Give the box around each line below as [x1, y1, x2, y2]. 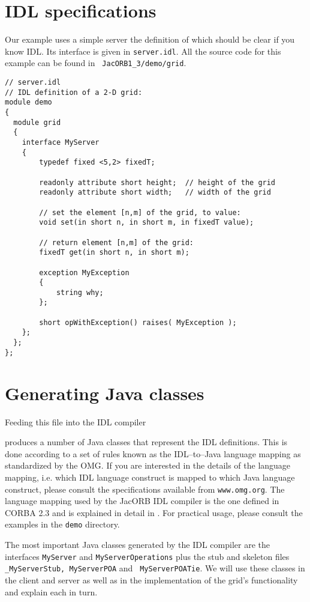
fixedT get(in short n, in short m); [39, 248, 189, 257]
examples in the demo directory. [5, 518, 120, 531]
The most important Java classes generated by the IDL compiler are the [5, 538, 270, 550]
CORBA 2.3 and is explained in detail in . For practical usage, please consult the [5, 506, 303, 518]
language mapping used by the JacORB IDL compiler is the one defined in [5, 494, 279, 507]
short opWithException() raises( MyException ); [39, 318, 237, 327]
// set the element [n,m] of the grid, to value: [39, 208, 241, 217]
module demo [5, 98, 52, 107]
